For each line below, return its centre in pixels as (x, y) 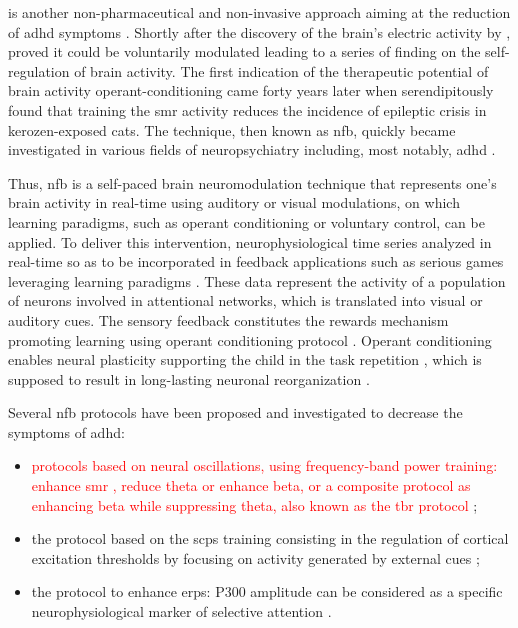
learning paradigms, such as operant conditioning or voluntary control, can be (246, 221)
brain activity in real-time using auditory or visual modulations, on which (234, 202)
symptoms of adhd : (66, 431)
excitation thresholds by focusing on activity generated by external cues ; (255, 557)
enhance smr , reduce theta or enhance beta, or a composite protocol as (251, 485)
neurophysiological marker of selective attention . (181, 611)
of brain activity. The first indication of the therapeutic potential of (281, 70)
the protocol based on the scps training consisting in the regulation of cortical (270, 538)
